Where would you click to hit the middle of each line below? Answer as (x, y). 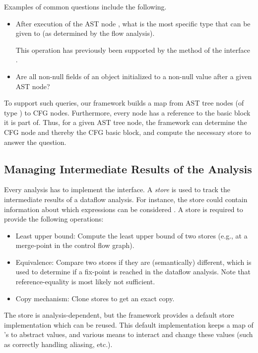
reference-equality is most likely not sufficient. (85, 282)
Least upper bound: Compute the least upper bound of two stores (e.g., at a (131, 235)
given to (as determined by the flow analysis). (85, 33)
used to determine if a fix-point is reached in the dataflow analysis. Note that (133, 272)
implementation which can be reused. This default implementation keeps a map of (129, 324)
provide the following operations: (54, 219)
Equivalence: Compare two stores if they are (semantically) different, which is (133, 262)
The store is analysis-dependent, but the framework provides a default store (119, 315)
